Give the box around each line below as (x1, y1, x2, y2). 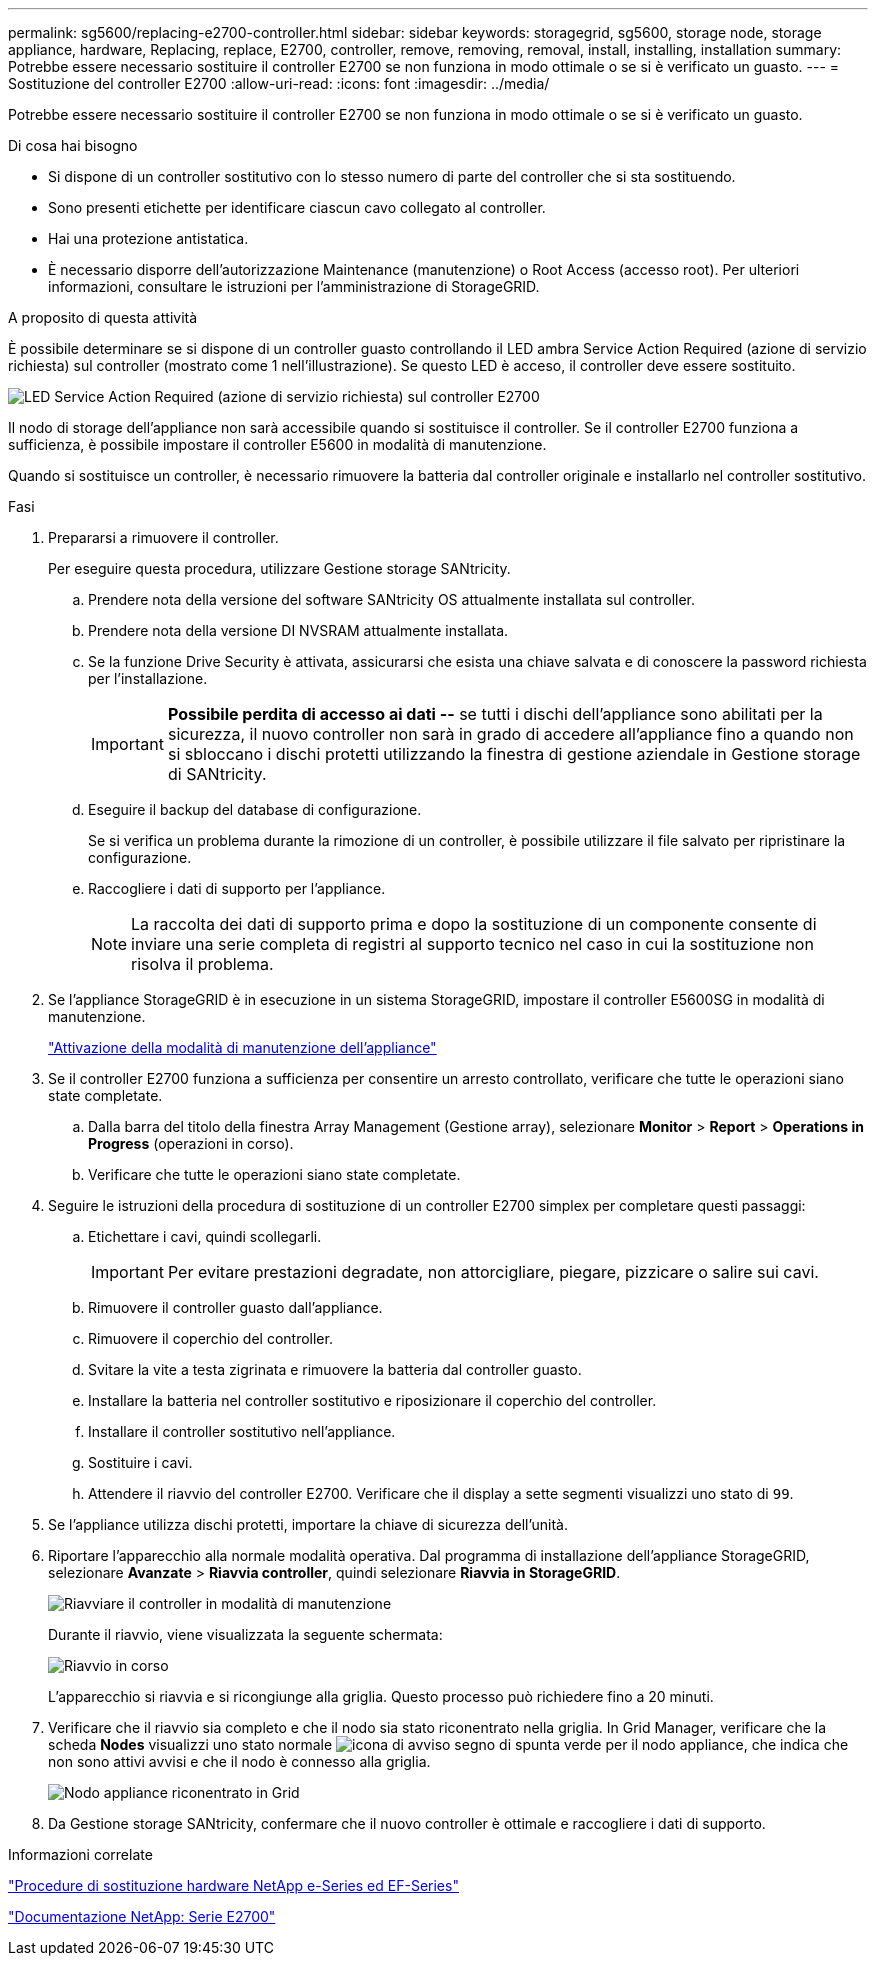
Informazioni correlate (8, 1846, 153, 1863)
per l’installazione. (88, 670, 208, 687)
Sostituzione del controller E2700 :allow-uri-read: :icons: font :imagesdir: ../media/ (8, 75, 550, 92)
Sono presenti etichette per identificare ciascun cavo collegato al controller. (48, 199, 546, 216)
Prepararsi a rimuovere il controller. (48, 529, 279, 546)
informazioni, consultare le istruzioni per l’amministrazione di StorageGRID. (48, 278, 540, 295)
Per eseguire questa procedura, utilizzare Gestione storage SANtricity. (48, 560, 511, 577)
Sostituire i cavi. (88, 1454, 193, 1471)
